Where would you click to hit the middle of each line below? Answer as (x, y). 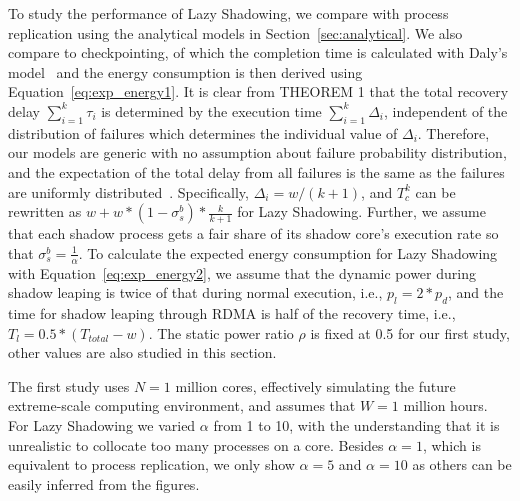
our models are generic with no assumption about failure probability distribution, (257, 152)
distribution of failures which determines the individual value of (203, 132)
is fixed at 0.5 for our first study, (410, 332)
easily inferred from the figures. (104, 483)
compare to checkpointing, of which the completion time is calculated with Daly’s (258, 52)
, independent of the (446, 110)
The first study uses (69, 385)
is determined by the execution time (211, 110)
